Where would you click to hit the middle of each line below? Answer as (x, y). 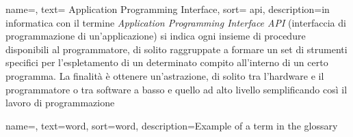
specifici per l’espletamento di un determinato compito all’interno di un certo (167, 62)
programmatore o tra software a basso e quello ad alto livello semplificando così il (176, 89)
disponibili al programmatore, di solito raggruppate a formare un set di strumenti (176, 49)
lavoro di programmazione (60, 103)
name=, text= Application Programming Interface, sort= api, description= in (168, 9)
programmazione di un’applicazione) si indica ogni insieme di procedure (156, 36)
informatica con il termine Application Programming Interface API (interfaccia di (176, 22)
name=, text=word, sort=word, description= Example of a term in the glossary (172, 125)
